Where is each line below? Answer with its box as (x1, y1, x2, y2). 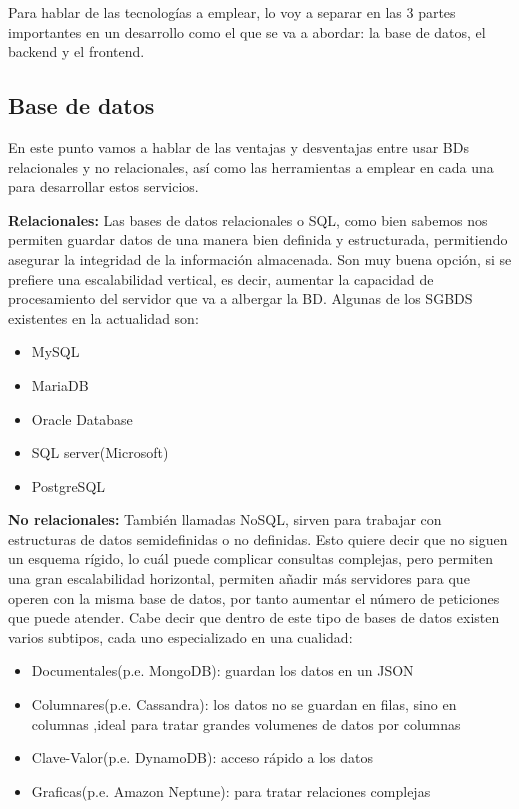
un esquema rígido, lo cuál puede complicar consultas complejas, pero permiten (8, 548, 494, 569)
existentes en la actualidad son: (8, 307, 199, 328)
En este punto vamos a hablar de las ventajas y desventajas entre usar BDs (8, 136, 469, 157)
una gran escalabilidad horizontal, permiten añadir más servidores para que (8, 568, 470, 589)
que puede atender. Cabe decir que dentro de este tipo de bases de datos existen (8, 607, 500, 628)
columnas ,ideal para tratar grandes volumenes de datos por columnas (31, 713, 461, 734)
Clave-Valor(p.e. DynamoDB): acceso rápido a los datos (31, 747, 373, 768)
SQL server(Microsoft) (31, 442, 169, 463)
